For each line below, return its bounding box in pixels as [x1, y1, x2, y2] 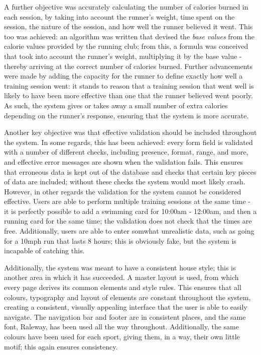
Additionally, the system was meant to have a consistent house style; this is [4, 262, 236, 272]
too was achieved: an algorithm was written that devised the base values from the [4, 31, 254, 41]
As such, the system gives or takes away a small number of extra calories [4, 100, 228, 110]
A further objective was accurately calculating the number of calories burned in [4, 2, 248, 12]
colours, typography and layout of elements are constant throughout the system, [4, 292, 251, 302]
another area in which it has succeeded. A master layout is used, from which [4, 272, 239, 282]
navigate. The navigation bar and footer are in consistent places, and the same [4, 311, 246, 322]
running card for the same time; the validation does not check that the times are [4, 216, 252, 226]
